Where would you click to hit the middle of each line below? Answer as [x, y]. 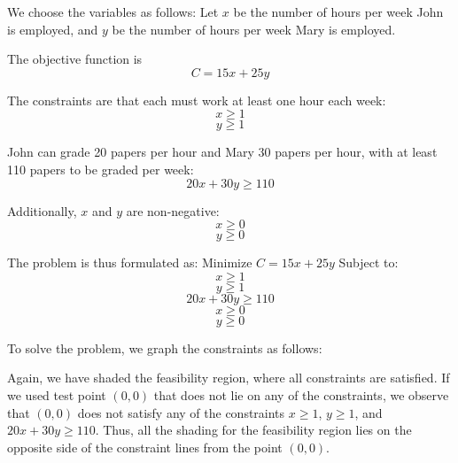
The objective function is [75, 59]
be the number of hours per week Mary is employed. [254, 29]
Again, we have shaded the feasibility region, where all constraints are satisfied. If [229, 378]
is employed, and [53, 29]
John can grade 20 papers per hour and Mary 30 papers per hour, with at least [222, 152]
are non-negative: [173, 210]
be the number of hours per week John [338, 12]
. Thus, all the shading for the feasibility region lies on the [253, 430]
